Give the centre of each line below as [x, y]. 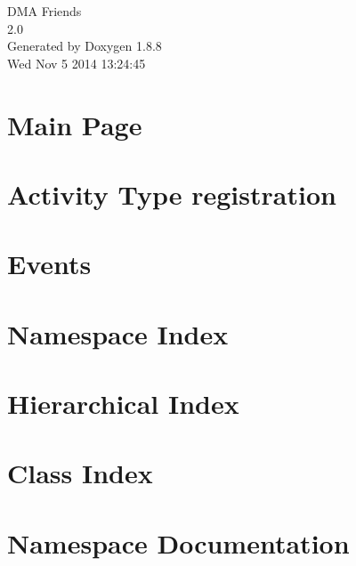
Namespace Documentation [178, 542]
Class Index [80, 473]
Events [49, 264]
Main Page [75, 124]
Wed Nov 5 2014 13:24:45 [77, 63]
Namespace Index [118, 333]
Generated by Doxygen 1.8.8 [85, 46]
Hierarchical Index [123, 404]
